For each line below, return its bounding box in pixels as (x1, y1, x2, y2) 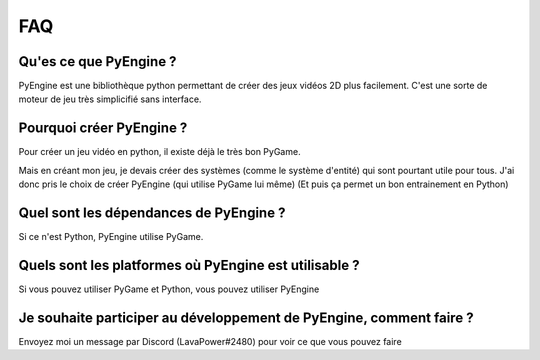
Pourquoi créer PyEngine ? (18, 120, 188, 137)
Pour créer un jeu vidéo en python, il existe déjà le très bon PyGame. (18, 146, 301, 158)
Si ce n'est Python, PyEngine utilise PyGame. (18, 231, 204, 243)
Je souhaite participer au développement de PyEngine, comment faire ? (18, 309, 474, 326)
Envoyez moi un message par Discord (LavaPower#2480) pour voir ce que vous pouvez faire (18, 335, 402, 347)
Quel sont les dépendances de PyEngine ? (18, 204, 286, 221)
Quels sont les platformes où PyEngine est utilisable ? (18, 256, 360, 274)
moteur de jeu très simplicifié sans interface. (18, 93, 202, 105)
